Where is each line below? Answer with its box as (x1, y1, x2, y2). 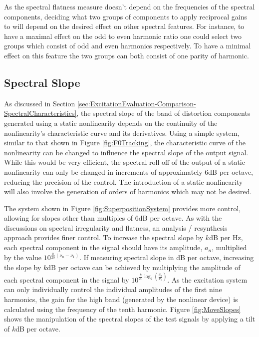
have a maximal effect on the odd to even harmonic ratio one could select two (4, 30, 242, 41)
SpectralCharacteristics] (4, 108, 77, 118)
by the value (4, 252, 42, 263)
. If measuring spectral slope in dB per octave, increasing (79, 252, 254, 263)
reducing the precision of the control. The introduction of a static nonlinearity (4, 176, 243, 187)
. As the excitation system (167, 274, 248, 285)
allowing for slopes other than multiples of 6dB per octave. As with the (4, 213, 222, 223)
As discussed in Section (4, 98, 75, 108)
